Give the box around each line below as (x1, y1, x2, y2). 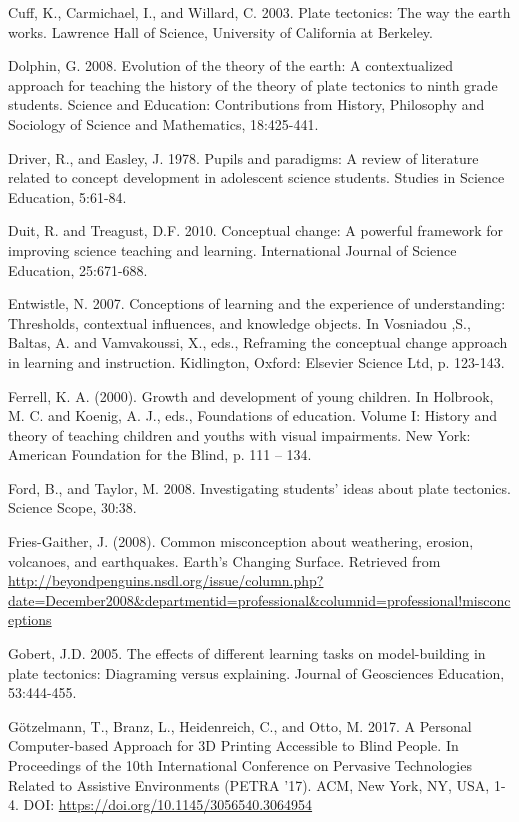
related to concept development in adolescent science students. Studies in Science (8, 167, 505, 188)
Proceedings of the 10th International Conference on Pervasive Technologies (8, 755, 472, 775)
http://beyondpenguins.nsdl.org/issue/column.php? (8, 570, 324, 591)
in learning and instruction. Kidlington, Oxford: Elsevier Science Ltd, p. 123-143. (8, 351, 505, 372)
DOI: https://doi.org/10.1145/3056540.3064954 (23, 794, 313, 815)
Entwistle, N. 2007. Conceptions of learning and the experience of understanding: (8, 293, 506, 314)
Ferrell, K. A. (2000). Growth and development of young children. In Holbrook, (8, 385, 494, 406)
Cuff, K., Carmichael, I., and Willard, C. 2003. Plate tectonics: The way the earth (8, 2, 511, 22)
